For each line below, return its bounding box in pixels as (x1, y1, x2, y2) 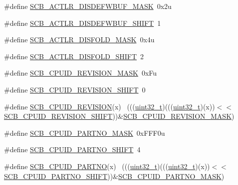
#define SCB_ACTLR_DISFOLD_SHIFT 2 (4, 51, 144, 61)
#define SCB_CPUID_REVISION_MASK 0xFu (4, 68, 157, 78)
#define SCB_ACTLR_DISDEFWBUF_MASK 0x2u (4, 1, 172, 11)
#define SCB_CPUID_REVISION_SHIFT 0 (4, 84, 146, 94)
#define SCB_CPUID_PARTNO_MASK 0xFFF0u (4, 127, 165, 138)
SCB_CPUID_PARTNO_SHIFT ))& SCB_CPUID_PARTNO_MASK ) (4, 171, 225, 181)
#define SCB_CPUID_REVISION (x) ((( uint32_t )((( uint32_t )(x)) (4, 101, 215, 111)
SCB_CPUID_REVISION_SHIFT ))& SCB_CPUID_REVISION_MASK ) (4, 111, 235, 121)
